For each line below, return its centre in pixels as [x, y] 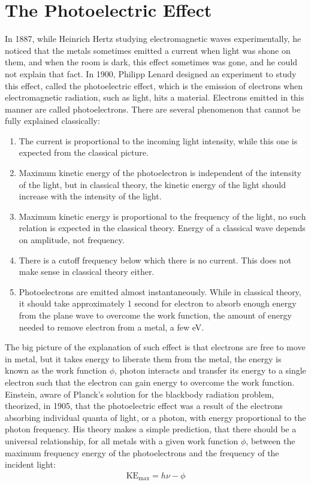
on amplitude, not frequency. [72, 240]
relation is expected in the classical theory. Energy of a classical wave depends [162, 228]
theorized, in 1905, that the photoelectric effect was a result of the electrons [144, 406]
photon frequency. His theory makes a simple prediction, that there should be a [151, 429]
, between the [271, 440]
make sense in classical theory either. [87, 272]
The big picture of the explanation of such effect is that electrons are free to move [155, 347]
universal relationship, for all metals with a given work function [122, 440]
